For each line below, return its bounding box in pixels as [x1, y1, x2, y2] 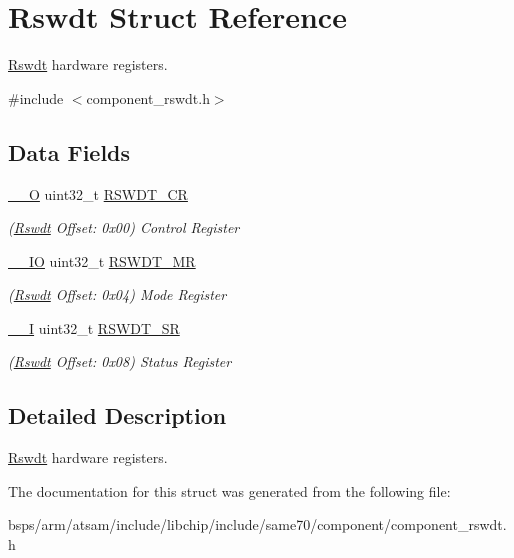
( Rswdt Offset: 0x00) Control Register [8, 217, 240, 238]
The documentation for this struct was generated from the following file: [8, 480, 451, 501]
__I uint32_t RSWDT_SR [8, 317, 180, 338]
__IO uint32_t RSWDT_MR [8, 250, 196, 271]
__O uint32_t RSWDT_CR [8, 183, 188, 204]
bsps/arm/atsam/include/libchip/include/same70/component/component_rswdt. [8, 514, 507, 535]
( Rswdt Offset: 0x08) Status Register [8, 351, 232, 372]
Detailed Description [8, 400, 227, 431]
